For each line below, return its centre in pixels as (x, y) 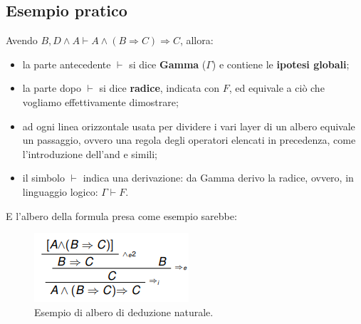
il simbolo (43, 178)
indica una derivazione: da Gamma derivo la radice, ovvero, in (218, 178)
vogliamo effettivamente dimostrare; (100, 101)
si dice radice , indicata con (159, 88)
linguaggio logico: (60, 191)
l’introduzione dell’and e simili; (90, 153)
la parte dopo (52, 88)
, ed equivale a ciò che (277, 88)
